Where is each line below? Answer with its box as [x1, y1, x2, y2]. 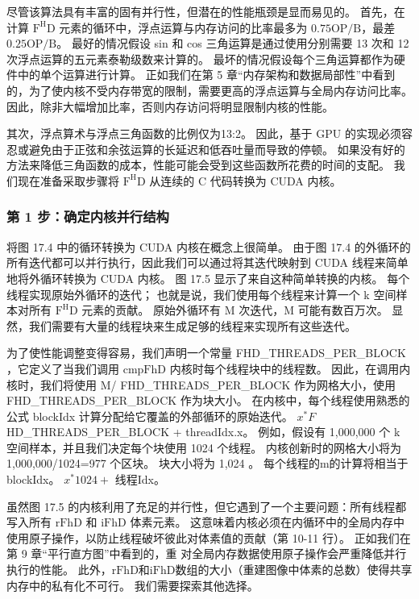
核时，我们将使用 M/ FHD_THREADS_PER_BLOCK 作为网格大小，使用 [6, 376, 396, 393]
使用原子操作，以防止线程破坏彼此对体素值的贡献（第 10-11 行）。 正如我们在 [6, 529, 411, 546]
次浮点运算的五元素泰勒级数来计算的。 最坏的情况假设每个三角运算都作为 [6, 50, 394, 67]
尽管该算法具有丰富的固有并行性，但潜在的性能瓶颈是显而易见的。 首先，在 [6, 3, 405, 19]
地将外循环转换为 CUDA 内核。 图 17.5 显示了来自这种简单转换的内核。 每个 [6, 269, 410, 286]
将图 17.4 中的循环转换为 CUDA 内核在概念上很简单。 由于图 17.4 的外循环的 [6, 238, 411, 255]
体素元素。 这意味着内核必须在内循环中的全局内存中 [130, 514, 405, 530]
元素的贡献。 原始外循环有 [81, 302, 221, 318]
